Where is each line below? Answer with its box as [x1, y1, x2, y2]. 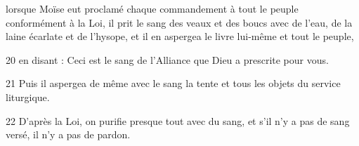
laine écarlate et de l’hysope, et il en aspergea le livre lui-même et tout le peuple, [6, 29, 354, 44]
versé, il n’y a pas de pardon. [6, 127, 131, 142]
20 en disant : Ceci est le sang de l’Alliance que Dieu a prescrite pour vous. [6, 52, 329, 67]
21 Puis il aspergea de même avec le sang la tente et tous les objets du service [6, 76, 341, 91]
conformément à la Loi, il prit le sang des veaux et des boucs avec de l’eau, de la [6, 15, 353, 29]
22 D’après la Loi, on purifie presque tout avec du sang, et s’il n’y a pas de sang [6, 113, 350, 128]
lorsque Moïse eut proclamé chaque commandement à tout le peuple [6, 1, 299, 15]
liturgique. [6, 89, 50, 104]
